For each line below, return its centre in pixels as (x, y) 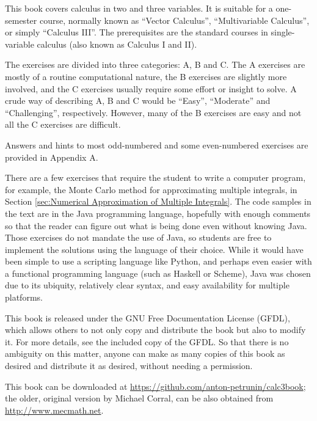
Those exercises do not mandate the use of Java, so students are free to (138, 237)
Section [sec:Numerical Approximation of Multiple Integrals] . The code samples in (158, 201)
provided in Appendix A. (52, 157)
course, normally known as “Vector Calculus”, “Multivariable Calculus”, (174, 20)
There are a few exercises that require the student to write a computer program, (155, 178)
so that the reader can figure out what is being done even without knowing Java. (156, 225)
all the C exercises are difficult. (63, 124)
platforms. (24, 297)
